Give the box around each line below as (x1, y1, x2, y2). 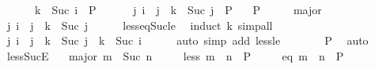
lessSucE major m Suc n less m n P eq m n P (6, 47, 344, 64)
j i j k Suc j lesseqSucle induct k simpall (6, 16, 273, 33)
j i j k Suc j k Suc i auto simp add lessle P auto (6, 32, 369, 49)
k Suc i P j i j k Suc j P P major (34, 2, 322, 17)
